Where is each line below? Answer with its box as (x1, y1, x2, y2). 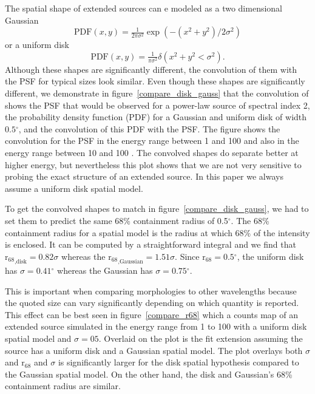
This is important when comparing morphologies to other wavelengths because (5, 284, 297, 297)
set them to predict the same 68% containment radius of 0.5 (5, 214, 228, 226)
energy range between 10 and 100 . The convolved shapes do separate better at (5, 146, 299, 158)
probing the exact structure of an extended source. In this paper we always (5, 170, 283, 183)
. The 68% (231, 214, 269, 226)
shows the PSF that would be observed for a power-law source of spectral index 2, (5, 98, 310, 111)
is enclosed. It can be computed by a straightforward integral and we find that (5, 238, 296, 251)
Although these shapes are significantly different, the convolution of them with (5, 63, 297, 75)
